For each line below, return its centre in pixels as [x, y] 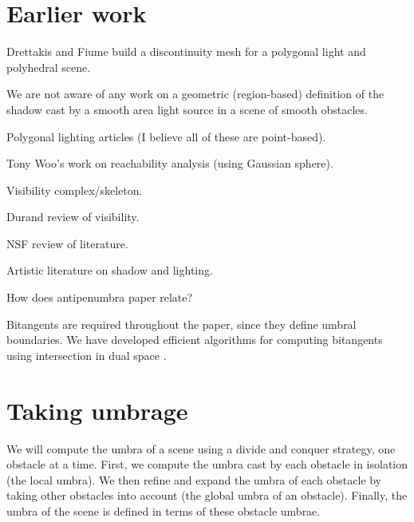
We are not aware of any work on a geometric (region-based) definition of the [195, 94]
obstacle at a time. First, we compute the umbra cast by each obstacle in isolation [207, 464]
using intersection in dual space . [87, 355]
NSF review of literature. [67, 243]
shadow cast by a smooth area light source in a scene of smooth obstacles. [187, 109]
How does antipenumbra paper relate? [100, 297]
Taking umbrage [97, 410]
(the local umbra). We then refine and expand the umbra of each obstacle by [194, 479]
